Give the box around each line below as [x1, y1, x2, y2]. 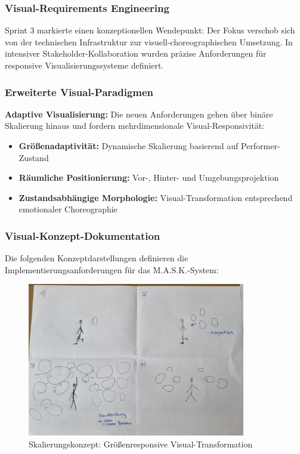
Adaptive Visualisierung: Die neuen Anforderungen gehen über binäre [5, 107, 273, 120]
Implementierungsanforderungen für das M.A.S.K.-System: [5, 263, 219, 276]
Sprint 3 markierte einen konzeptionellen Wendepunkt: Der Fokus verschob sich [5, 24, 295, 36]
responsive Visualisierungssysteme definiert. [5, 59, 164, 71]
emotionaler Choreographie [18, 203, 117, 215]
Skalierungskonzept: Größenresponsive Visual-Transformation [29, 438, 253, 450]
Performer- [240, 140, 280, 152]
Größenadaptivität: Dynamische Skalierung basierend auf [18, 140, 239, 152]
